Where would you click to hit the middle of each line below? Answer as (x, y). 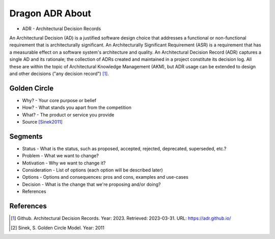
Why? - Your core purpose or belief (59, 100)
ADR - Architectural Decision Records (62, 29)
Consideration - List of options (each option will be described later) (92, 170)
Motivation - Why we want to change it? (64, 163)
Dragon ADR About (50, 13)
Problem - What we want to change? (61, 156)
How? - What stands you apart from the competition (77, 108)
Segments (26, 136)
